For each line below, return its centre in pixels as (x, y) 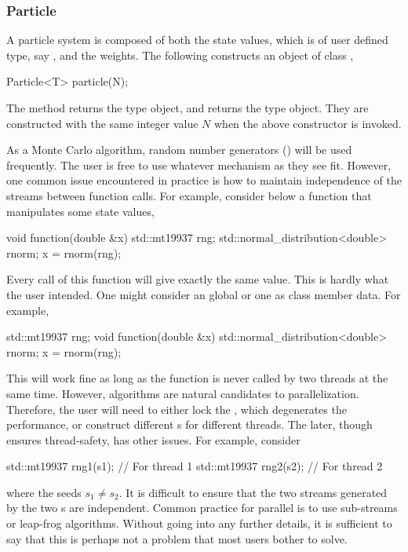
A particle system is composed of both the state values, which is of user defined (197, 40)
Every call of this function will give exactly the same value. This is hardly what (198, 279)
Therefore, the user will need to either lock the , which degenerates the (177, 409)
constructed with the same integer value (102, 123)
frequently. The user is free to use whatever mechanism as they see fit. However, (199, 165)
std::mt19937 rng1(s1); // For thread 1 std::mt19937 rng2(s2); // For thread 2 (195, 466)
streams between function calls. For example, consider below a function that (189, 195)
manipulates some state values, (80, 211)
